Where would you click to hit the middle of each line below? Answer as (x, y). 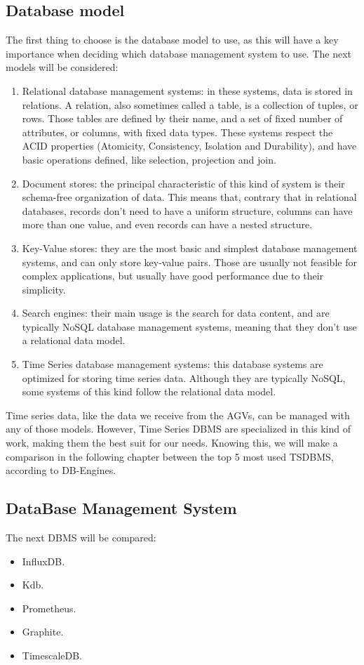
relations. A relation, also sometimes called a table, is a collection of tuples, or (190, 104)
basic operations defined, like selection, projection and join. (149, 159)
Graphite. (43, 632)
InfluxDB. (43, 561)
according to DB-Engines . (61, 470)
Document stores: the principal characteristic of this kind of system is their (183, 183)
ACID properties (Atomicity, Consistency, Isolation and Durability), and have (189, 146)
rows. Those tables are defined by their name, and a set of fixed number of (182, 118)
